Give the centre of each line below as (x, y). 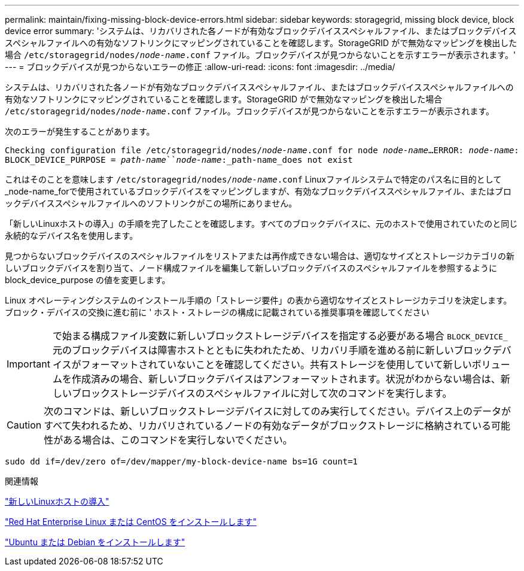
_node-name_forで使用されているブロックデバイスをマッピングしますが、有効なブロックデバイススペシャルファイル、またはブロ (258, 191)
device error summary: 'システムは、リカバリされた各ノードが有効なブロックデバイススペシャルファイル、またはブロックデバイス (261, 31)
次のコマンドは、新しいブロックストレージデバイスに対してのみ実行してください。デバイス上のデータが (278, 411)
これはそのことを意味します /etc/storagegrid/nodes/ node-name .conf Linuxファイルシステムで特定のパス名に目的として (253, 179)
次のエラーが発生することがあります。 (80, 131)
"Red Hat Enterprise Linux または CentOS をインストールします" (131, 522)
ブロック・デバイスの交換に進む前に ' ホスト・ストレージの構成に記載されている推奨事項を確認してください (217, 312)
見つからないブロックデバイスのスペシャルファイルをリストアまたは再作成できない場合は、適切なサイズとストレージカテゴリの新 (260, 256)
